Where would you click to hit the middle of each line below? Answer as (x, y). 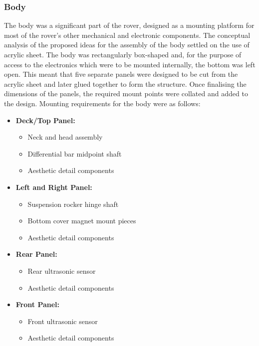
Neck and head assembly (65, 137)
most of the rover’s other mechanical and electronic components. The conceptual (127, 35)
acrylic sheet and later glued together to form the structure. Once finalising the (125, 84)
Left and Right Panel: (54, 187)
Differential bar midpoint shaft (75, 153)
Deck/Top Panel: (45, 120)
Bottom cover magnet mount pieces (82, 221)
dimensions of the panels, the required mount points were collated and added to (126, 93)
